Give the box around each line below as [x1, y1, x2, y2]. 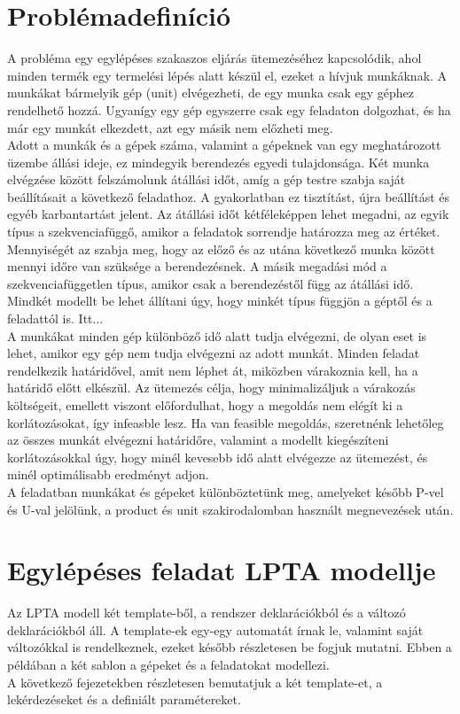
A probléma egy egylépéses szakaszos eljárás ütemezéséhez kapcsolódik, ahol [7, 49, 422, 67]
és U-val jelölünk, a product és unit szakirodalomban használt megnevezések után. [7, 500, 454, 518]
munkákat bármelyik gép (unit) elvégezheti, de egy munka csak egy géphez [7, 83, 414, 102]
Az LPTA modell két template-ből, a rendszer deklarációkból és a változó [7, 603, 406, 622]
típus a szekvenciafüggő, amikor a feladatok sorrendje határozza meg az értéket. [7, 222, 441, 241]
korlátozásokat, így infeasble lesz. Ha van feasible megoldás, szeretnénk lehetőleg [7, 413, 444, 431]
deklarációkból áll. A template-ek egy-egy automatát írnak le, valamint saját [7, 620, 424, 639]
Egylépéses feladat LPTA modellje [7, 552, 436, 588]
